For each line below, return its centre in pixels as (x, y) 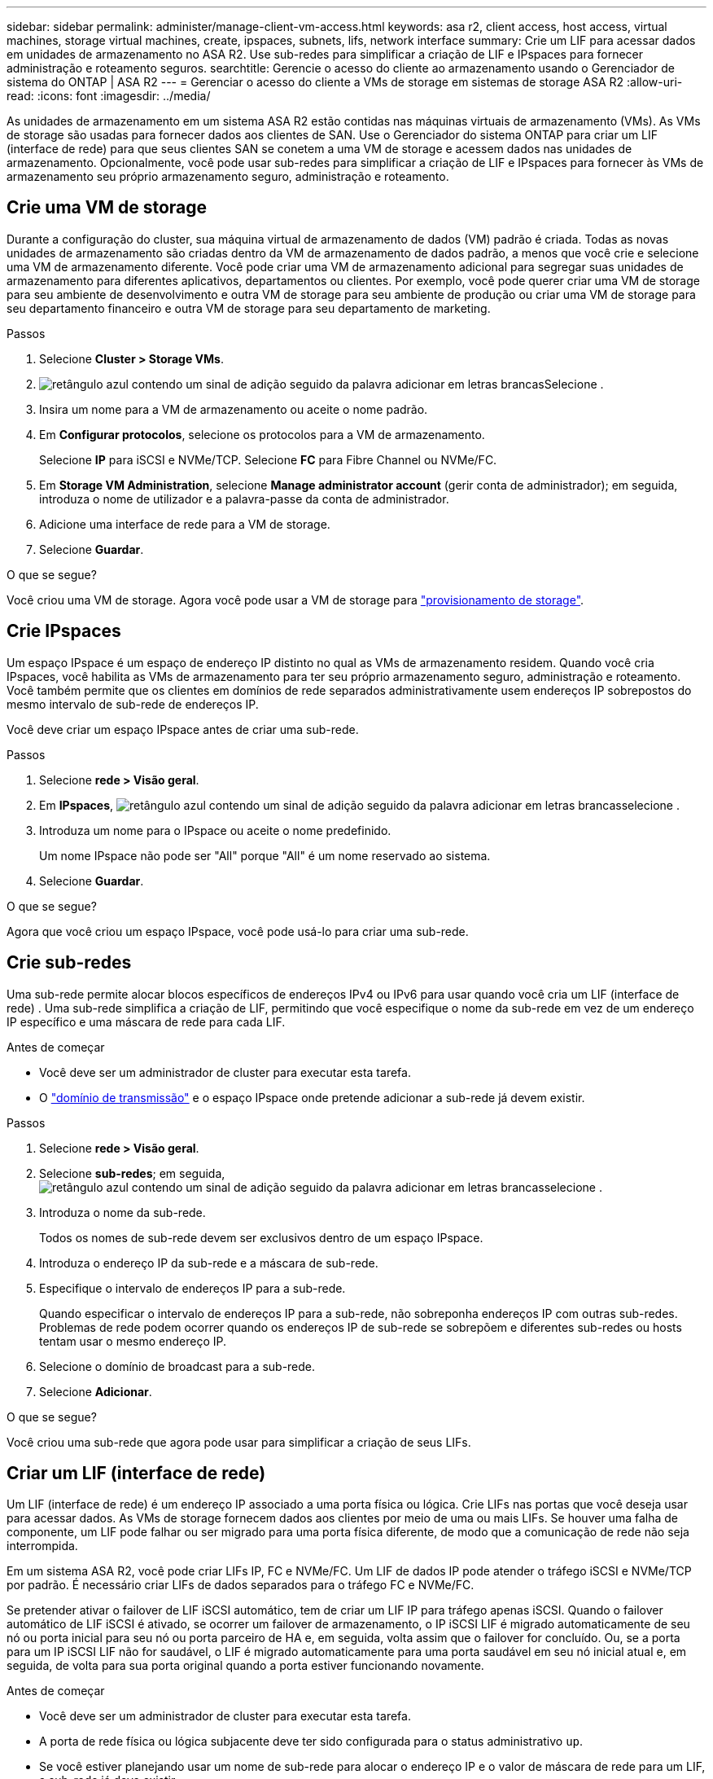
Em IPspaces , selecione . (359, 805)
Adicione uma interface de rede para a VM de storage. (185, 524)
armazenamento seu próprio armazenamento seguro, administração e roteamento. (228, 176)
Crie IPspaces (64, 631)
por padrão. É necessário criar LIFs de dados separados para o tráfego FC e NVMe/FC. (241, 1585)
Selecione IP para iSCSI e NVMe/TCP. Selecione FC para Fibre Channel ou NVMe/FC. (268, 459)
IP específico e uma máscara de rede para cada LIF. (146, 1021)
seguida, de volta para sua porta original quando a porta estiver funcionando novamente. (245, 1666)
